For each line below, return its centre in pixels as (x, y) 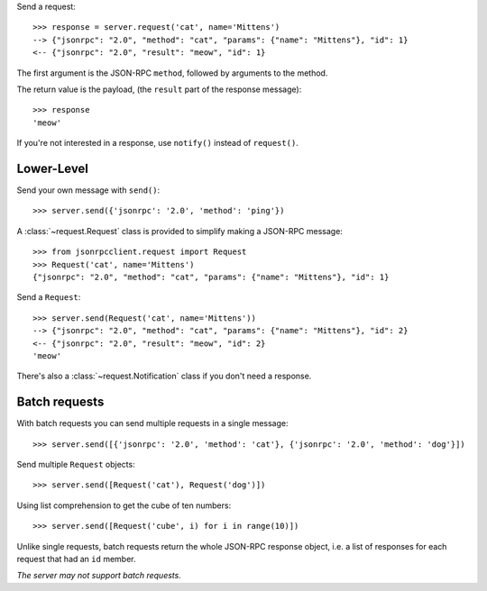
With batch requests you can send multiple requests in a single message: (152, 423)
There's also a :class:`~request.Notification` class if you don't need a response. (164, 376)
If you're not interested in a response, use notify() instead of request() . (158, 143)
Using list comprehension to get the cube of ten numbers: (124, 505)
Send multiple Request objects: (76, 465)
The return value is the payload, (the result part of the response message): (159, 89)
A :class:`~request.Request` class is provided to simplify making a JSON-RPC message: (179, 231)
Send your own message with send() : (88, 190)
